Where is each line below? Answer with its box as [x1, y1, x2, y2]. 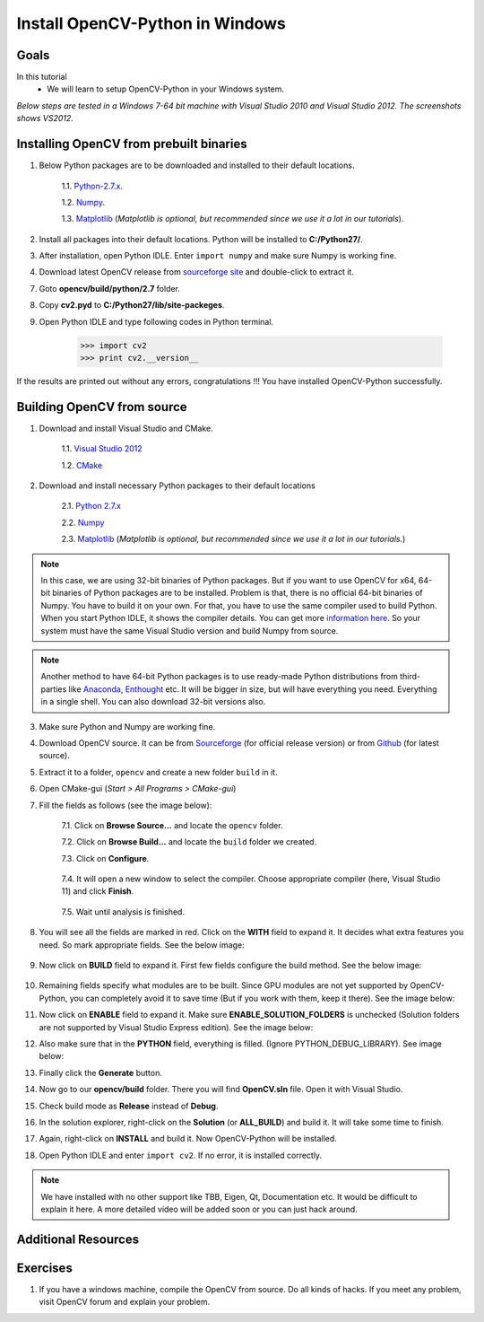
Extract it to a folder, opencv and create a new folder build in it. [39, 766, 278, 777]
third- [399, 671, 421, 682]
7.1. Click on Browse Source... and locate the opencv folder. [61, 819, 283, 830]
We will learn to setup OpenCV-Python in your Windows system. [47, 83, 285, 94]
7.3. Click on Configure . [61, 853, 150, 863]
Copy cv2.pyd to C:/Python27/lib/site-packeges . [39, 300, 225, 311]
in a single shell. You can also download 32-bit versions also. [40, 696, 266, 707]
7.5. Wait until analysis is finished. [61, 906, 186, 917]
